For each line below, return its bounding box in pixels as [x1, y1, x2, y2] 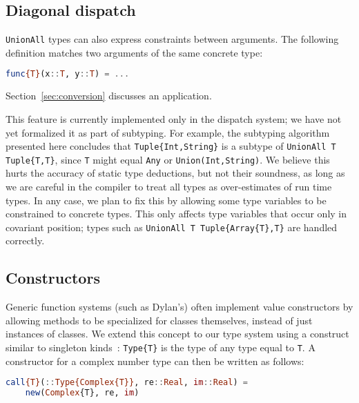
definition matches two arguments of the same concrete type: [6, 45, 263, 59]
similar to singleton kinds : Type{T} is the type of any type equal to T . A [6, 340, 316, 355]
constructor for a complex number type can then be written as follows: [6, 353, 304, 368]
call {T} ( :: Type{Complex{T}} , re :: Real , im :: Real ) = [6, 377, 248, 388]
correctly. [6, 233, 45, 248]
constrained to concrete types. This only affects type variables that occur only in [6, 206, 347, 221]
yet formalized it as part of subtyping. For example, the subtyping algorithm [6, 125, 330, 139]
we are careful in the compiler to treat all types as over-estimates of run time [6, 179, 332, 194]
